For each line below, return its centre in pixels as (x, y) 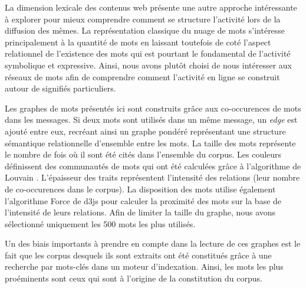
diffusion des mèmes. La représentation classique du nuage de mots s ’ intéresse (145, 30)
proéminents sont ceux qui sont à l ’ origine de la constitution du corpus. (134, 278)
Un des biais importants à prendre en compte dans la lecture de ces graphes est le (153, 243)
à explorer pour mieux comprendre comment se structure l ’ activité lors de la (143, 19)
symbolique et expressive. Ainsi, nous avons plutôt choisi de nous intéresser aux (148, 65)
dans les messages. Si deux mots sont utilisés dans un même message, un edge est (151, 120)
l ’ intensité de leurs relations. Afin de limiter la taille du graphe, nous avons (140, 212)
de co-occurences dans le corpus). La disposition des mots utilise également (140, 189)
